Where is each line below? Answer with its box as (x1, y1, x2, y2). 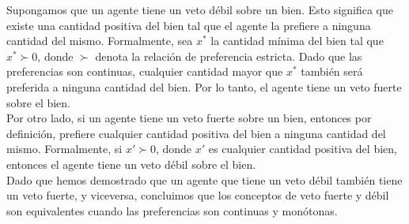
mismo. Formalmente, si (6, 140, 123, 157)
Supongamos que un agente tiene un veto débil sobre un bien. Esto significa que (6, 2, 394, 17)
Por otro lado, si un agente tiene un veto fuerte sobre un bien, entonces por (6, 110, 372, 126)
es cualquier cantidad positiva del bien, (208, 140, 397, 157)
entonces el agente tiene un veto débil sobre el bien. (6, 155, 256, 172)
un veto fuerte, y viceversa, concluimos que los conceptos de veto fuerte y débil (6, 187, 389, 203)
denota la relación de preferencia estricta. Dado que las (95, 47, 362, 64)
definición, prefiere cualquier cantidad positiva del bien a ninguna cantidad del (6, 125, 386, 141)
